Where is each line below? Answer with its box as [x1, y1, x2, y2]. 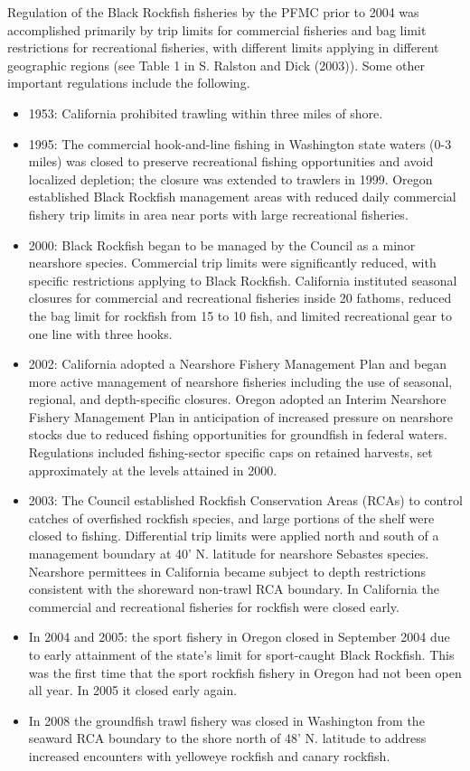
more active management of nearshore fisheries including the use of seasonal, [28, 371, 453, 390]
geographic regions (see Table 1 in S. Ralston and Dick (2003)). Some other [7, 55, 425, 74]
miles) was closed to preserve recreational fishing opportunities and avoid [28, 152, 434, 171]
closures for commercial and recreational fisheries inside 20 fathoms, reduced [28, 288, 452, 307]
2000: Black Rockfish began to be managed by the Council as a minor [28, 235, 416, 254]
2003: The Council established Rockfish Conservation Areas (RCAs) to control [28, 491, 463, 510]
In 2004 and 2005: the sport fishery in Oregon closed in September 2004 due [28, 627, 450, 646]
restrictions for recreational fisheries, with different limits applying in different [7, 38, 439, 57]
